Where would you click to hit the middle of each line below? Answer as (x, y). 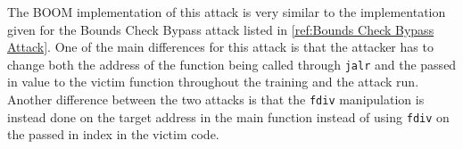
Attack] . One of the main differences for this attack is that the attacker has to (220, 47)
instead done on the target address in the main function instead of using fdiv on (228, 116)
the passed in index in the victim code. (113, 134)
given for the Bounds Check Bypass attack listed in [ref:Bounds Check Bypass (221, 29)
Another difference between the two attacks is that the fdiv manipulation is (216, 99)
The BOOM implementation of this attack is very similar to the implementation (227, 12)
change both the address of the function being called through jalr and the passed (232, 64)
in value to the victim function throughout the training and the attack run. (213, 82)
